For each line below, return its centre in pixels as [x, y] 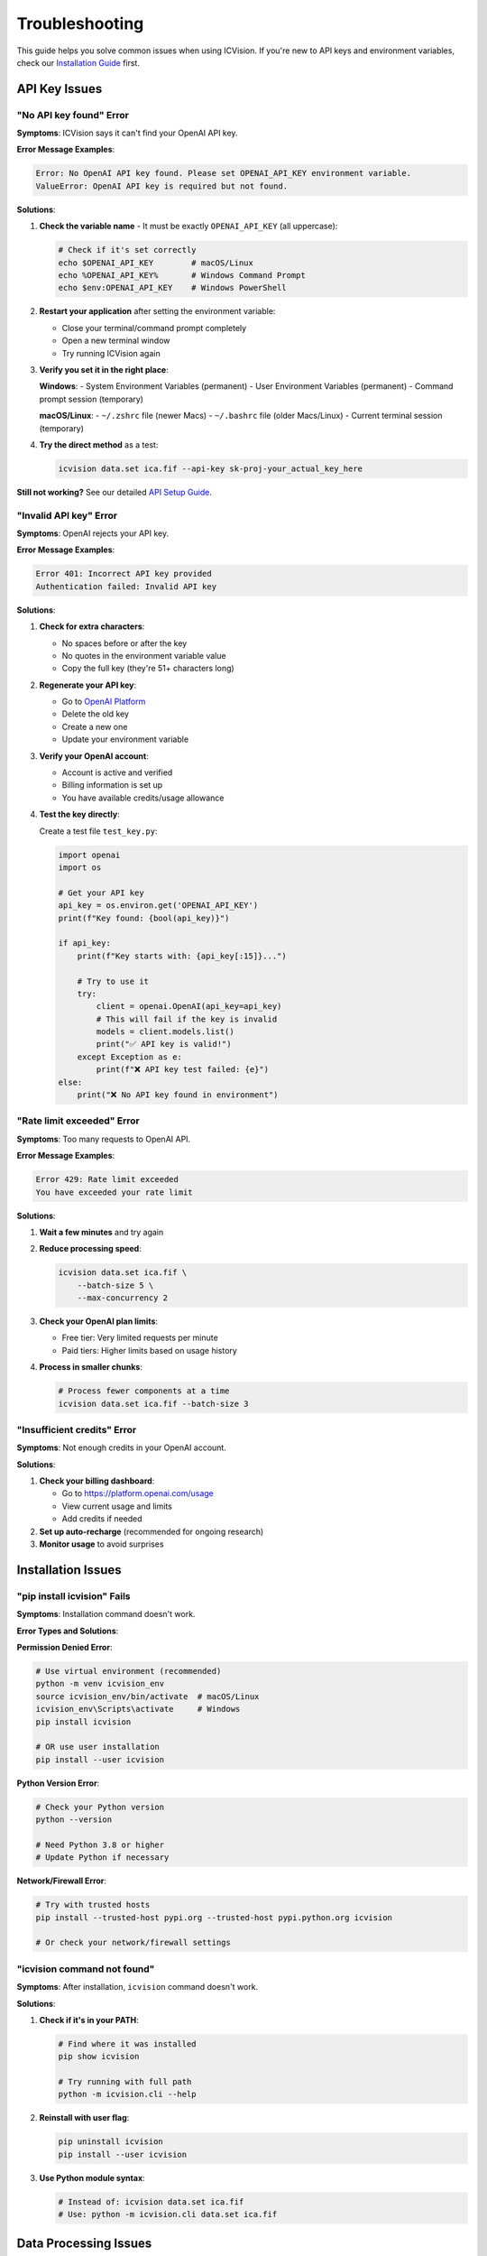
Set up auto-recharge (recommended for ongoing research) [152, 1531]
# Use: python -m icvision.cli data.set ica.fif [168, 2214]
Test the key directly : [80, 814]
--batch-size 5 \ [115, 1285]
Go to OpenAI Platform [104, 702]
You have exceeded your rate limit [114, 1192]
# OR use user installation [97, 1747]
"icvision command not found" [86, 1969]
